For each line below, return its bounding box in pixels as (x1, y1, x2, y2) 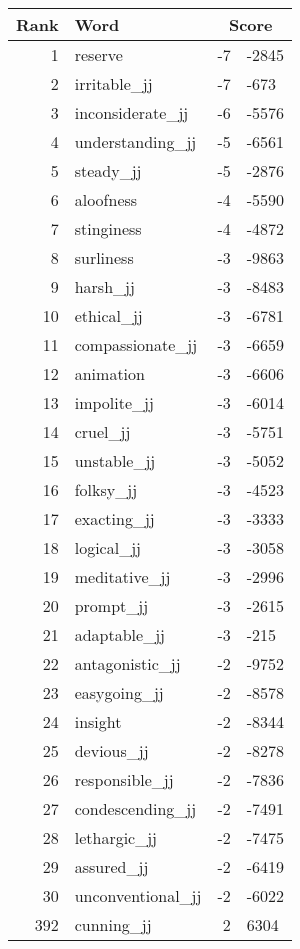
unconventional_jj (74, 884, 202, 907)
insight (74, 710, 122, 733)
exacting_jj (74, 507, 155, 530)
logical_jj (74, 536, 141, 559)
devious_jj (74, 739, 149, 762)
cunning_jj (74, 913, 152, 936)
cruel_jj (74, 420, 131, 443)
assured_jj (74, 855, 149, 878)
